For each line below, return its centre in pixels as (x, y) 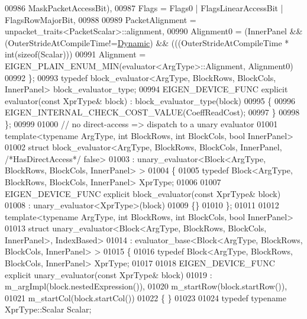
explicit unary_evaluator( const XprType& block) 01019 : (109, 274)
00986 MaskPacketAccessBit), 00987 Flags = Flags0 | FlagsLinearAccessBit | (144, 8)
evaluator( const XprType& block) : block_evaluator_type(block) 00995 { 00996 (150, 100)
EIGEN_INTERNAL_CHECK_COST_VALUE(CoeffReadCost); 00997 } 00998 (152, 112)
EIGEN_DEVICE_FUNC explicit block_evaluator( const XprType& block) (143, 193)
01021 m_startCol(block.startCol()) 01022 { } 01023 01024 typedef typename (146, 297)
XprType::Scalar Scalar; (48, 309)
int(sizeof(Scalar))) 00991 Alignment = (75, 54)
